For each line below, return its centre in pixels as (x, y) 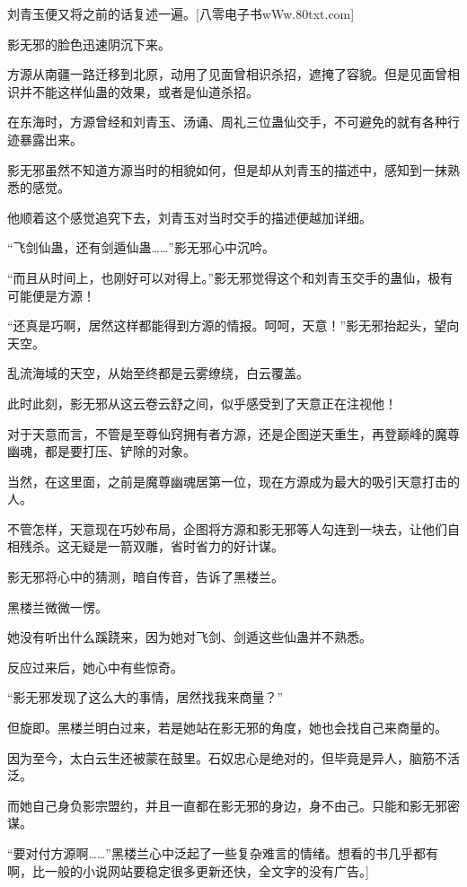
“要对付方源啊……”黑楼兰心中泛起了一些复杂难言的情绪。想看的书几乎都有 (223, 853)
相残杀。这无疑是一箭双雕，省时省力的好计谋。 (145, 546)
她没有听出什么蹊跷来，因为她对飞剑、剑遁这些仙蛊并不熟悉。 (189, 637)
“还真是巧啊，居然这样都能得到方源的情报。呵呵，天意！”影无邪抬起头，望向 (233, 325)
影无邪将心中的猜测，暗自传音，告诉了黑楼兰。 (145, 577)
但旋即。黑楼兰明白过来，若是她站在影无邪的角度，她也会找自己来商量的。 (227, 728)
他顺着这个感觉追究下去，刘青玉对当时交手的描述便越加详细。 (189, 217)
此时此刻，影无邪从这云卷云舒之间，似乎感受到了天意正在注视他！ (202, 403)
